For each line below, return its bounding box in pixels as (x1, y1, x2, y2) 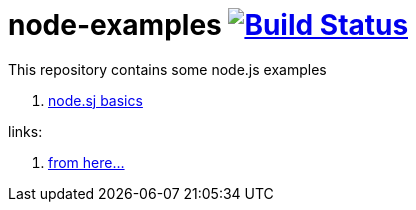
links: (8, 122, 43, 140)
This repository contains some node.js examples (8, 60, 327, 78)
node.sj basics (48, 91, 143, 109)
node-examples (8, 8, 222, 42)
